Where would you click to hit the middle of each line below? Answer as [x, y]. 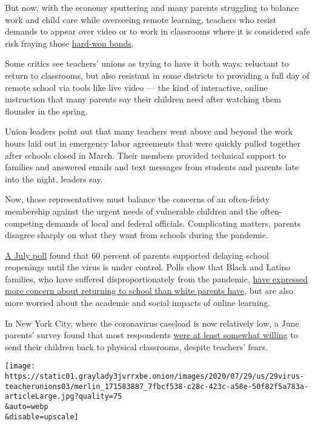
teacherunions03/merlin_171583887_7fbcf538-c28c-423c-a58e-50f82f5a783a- [157, 386]
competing [24, 223]
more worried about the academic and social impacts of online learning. [138, 303]
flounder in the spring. [46, 111]
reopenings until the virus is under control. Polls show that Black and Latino [148, 267]
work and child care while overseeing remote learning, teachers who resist [141, 19]
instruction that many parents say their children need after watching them [143, 99]
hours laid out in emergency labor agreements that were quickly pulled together [153, 143]
